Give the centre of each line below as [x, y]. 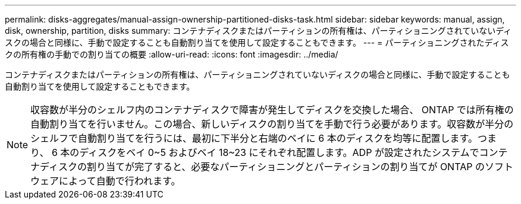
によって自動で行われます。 [120, 181]
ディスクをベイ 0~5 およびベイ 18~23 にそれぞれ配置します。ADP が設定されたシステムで [279, 152]
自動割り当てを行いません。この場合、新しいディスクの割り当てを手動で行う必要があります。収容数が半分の [272, 124]
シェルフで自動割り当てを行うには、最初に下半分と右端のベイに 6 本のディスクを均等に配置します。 [254, 138]
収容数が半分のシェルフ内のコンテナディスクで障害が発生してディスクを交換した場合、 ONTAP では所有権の [272, 110]
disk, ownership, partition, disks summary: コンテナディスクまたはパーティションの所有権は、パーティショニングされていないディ [258, 31]
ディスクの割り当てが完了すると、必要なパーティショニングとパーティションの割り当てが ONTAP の [262, 167]
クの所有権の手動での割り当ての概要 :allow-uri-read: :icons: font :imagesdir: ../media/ [172, 54]
